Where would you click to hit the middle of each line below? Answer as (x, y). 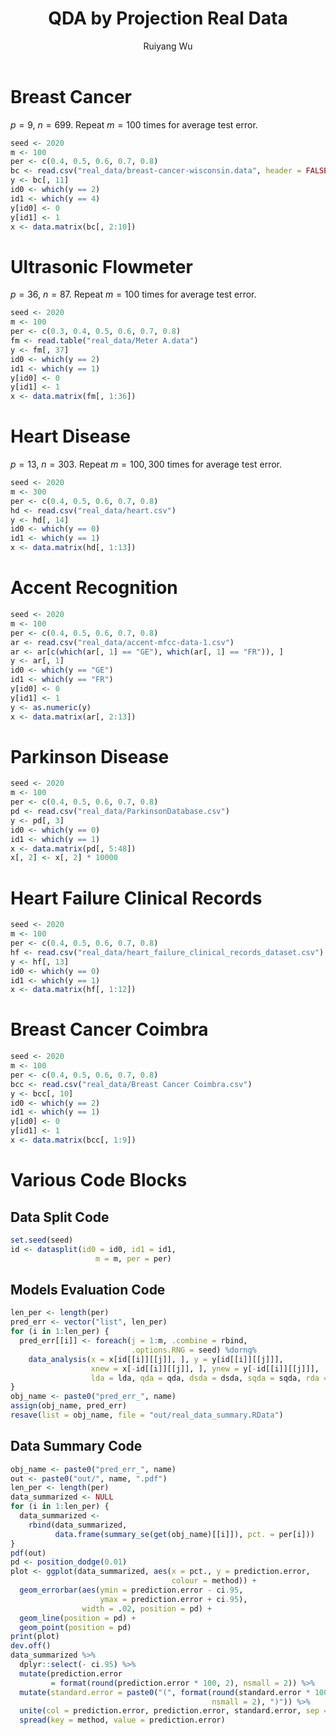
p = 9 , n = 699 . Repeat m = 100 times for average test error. (134, 124)
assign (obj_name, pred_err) (69, 1406)
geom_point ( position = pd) (75, 1627)
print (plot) (35, 1637)
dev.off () (31, 1646)
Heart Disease (71, 436)
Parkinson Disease (90, 756)
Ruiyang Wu (168, 46)
